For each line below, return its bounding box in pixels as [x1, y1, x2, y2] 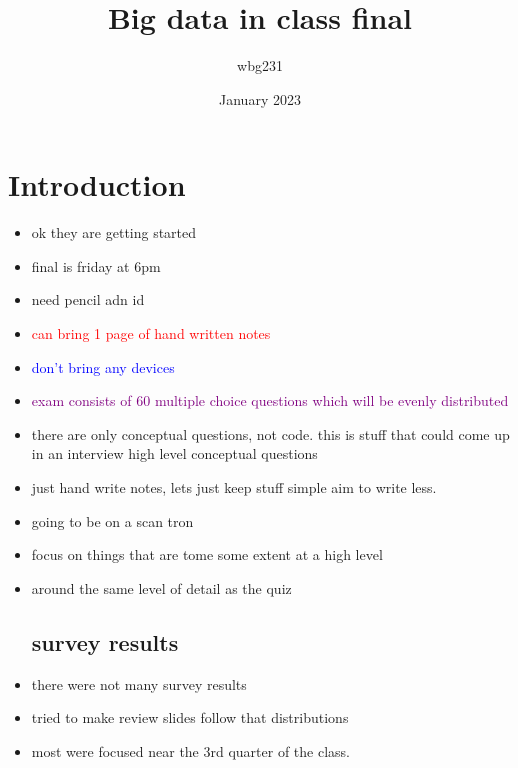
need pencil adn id [31, 289, 145, 310]
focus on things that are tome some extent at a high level [31, 544, 383, 565]
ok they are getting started [31, 222, 197, 243]
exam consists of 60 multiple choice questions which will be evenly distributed [31, 390, 509, 411]
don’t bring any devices [31, 356, 175, 377]
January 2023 [219, 88, 301, 109]
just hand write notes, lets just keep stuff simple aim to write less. [31, 477, 437, 497]
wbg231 [237, 55, 283, 76]
